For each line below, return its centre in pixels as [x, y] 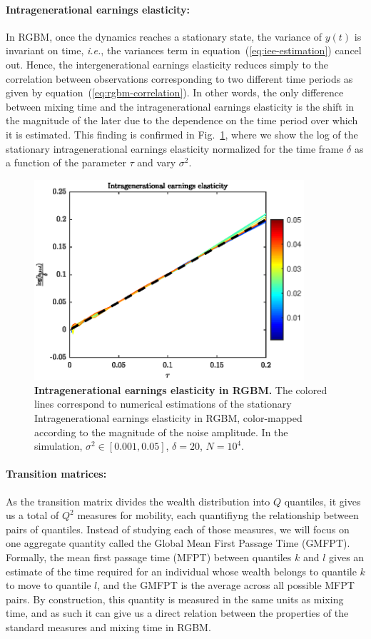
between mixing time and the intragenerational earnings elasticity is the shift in [180, 106]
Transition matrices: [56, 474]
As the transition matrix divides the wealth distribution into [138, 501]
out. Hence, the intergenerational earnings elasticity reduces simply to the [167, 64]
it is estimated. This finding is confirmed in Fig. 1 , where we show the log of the [182, 134]
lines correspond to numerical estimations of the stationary [163, 404]
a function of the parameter [66, 162]
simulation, [59, 446]
